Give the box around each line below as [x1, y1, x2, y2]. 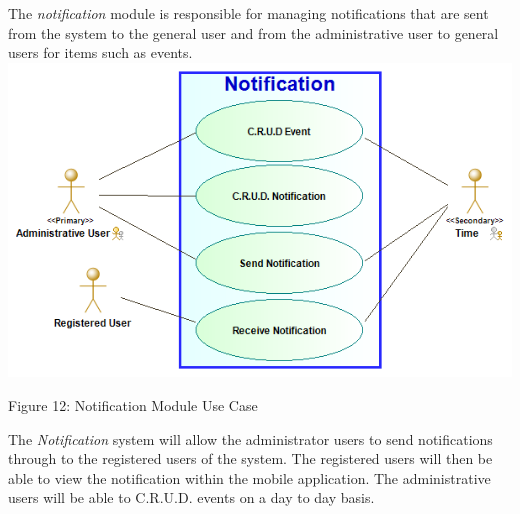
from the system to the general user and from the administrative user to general [8, 22, 499, 43]
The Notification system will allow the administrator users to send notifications [8, 428, 493, 449]
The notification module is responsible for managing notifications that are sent [8, 3, 489, 23]
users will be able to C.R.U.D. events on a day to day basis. [8, 487, 375, 508]
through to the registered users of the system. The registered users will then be [8, 448, 493, 469]
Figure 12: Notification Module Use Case [8, 395, 258, 416]
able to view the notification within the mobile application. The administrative [8, 467, 491, 488]
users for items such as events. [8, 42, 193, 63]
